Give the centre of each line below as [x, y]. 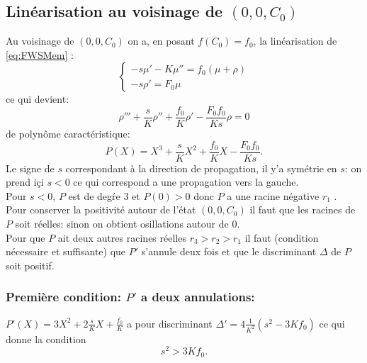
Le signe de [30, 168]
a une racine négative [273, 195]
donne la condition [46, 339]
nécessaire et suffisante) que [66, 251]
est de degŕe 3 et [104, 195]
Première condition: [63, 297]
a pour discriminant [170, 323]
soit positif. [30, 265]
